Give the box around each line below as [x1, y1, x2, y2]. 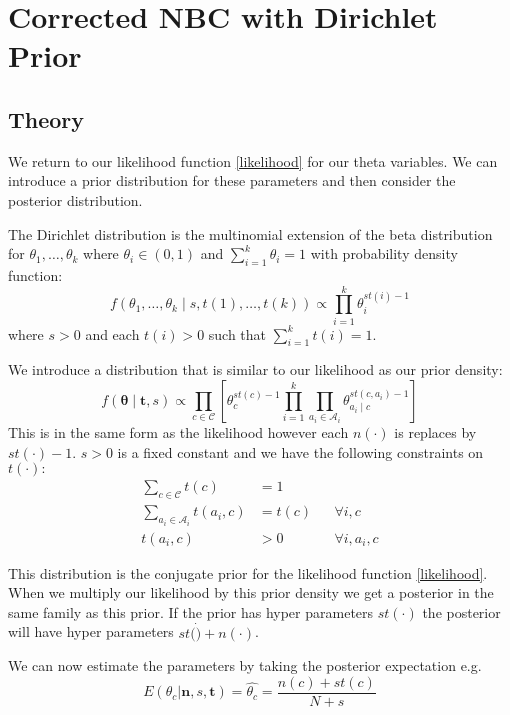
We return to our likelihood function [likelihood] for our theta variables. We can [8, 150, 498, 171]
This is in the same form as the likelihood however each [8, 422, 349, 443]
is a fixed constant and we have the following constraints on [117, 441, 484, 462]
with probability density [310, 243, 458, 264]
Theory [8, 103, 85, 134]
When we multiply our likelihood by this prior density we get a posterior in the [8, 582, 494, 603]
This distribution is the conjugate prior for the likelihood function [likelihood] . [8, 562, 488, 583]
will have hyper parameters [8, 621, 174, 642]
